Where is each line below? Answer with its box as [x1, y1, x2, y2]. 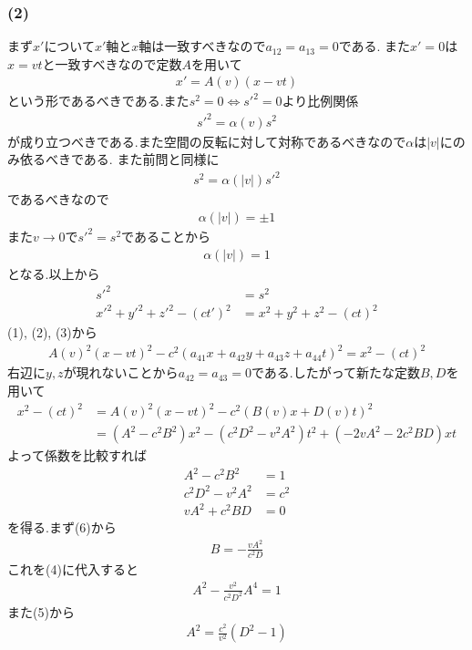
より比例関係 [282, 91, 359, 110]
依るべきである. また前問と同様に [19, 150, 220, 169]
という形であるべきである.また [7, 91, 190, 110]
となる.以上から [7, 263, 100, 283]
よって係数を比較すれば [7, 446, 147, 465]
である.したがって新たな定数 [251, 363, 420, 382]
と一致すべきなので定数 [42, 54, 182, 73]
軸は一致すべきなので [139, 36, 266, 56]
